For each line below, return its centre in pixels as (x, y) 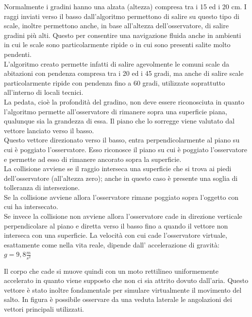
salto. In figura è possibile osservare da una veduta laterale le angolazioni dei (118, 299)
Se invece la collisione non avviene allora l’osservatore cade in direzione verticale (123, 216)
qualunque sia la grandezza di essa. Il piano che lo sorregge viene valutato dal (119, 121)
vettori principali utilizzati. (44, 308)
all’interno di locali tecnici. (44, 92)
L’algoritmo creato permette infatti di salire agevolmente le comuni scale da (117, 63)
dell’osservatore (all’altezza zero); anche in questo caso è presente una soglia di (121, 178)
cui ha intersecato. (31, 206)
